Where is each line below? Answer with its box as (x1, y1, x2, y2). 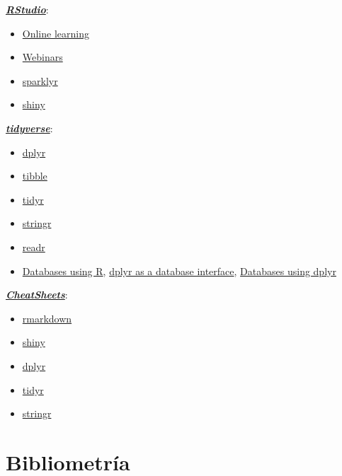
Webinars (22, 50, 63, 64)
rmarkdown (22, 310, 72, 325)
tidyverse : (6, 120, 53, 135)
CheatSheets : (6, 287, 68, 302)
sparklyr (22, 73, 58, 88)
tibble (22, 168, 47, 183)
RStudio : (6, 2, 49, 16)
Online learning (22, 25, 89, 40)
